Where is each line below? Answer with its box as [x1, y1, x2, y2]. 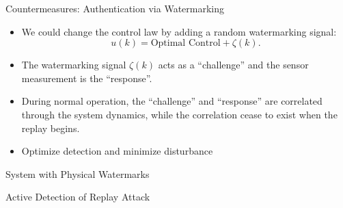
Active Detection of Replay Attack [5, 190, 150, 204]
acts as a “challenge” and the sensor [158, 57, 309, 72]
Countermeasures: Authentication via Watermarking [5, 1, 224, 15]
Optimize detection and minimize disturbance [21, 144, 213, 158]
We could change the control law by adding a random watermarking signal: [21, 24, 337, 38]
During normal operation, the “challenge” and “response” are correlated [21, 94, 323, 108]
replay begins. [21, 120, 80, 135]
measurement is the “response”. [21, 70, 152, 85]
